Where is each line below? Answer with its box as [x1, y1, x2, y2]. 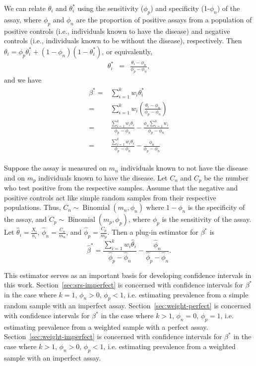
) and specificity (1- [150, 3, 210, 13]
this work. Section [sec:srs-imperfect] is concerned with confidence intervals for [4, 279, 243, 290]
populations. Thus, [4, 202, 61, 212]
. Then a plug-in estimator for [107, 227, 198, 237]
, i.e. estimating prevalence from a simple [124, 289, 249, 299]
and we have [4, 74, 42, 85]
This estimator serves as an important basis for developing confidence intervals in [4, 270, 252, 280]
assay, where [4, 14, 42, 24]
